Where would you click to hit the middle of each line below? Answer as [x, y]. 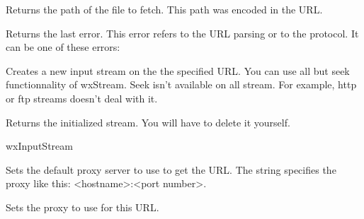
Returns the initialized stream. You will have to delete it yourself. [148, 122]
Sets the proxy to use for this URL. [83, 207]
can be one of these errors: [63, 47]
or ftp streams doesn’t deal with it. [82, 98]
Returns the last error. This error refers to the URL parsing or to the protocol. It [182, 33]
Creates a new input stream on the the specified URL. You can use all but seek [178, 70]
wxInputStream [39, 146]
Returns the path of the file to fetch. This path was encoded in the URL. [164, 9]
